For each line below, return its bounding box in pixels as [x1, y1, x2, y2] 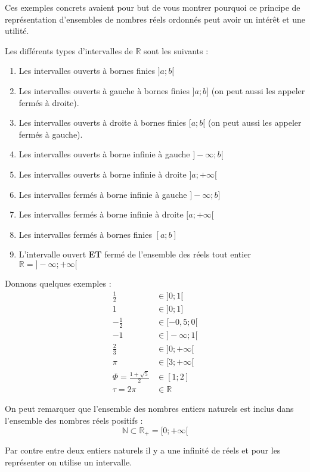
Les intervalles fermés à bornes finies [18, 228, 152, 240]
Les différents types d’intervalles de [5, 44, 133, 57]
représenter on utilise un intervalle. [5, 455, 132, 468]
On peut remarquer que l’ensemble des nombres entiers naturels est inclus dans [5, 402, 294, 415]
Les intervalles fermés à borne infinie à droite [18, 208, 184, 221]
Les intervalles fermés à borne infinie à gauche [18, 188, 187, 200]
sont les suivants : [144, 44, 209, 57]
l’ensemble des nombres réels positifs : [5, 414, 143, 426]
